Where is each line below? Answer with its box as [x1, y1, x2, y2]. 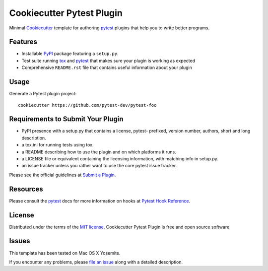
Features [9, 38, 37, 46]
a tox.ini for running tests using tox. [21, 142, 94, 148]
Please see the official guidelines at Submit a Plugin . [9, 172, 116, 178]
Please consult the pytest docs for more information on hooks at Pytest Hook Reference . [9, 198, 191, 203]
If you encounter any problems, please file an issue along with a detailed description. [9, 259, 183, 265]
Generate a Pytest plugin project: [9, 91, 77, 97]
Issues [9, 237, 30, 245]
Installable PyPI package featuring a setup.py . [21, 51, 119, 57]
